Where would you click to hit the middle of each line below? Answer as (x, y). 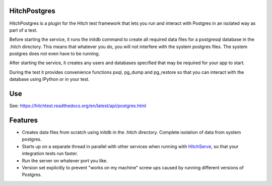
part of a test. (23, 30)
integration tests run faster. (50, 154)
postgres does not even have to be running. (55, 54)
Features (23, 120)
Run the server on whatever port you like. (65, 160)
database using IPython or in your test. (50, 79)
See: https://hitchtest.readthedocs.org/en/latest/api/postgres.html (78, 106)
